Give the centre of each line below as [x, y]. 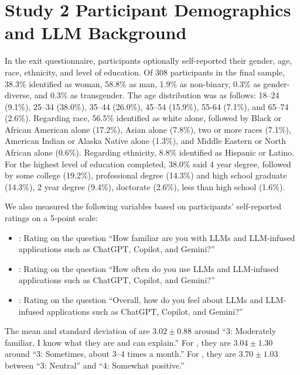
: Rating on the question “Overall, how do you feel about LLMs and [141, 300]
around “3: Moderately [235, 331]
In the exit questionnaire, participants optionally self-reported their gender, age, [149, 61]
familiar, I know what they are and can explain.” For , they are [118, 342]
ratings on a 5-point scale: [51, 218]
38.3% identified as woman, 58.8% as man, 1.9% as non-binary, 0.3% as [133, 83]
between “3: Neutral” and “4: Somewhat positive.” [95, 365]
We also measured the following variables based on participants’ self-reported [143, 206]
